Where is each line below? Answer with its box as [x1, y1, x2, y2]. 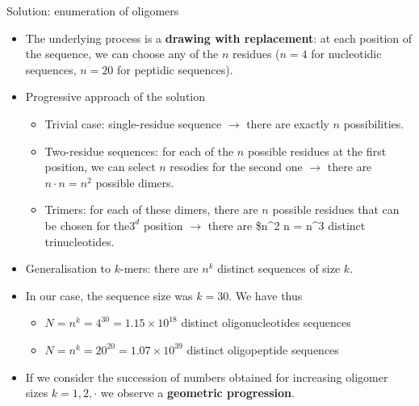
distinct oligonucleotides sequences [181, 314, 351, 331]
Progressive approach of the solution [25, 88, 206, 105]
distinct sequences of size [217, 260, 341, 277]
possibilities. [343, 115, 404, 132]
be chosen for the [44, 216, 130, 233]
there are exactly [246, 115, 329, 132]
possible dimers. [95, 174, 174, 190]
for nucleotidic [311, 45, 382, 62]
